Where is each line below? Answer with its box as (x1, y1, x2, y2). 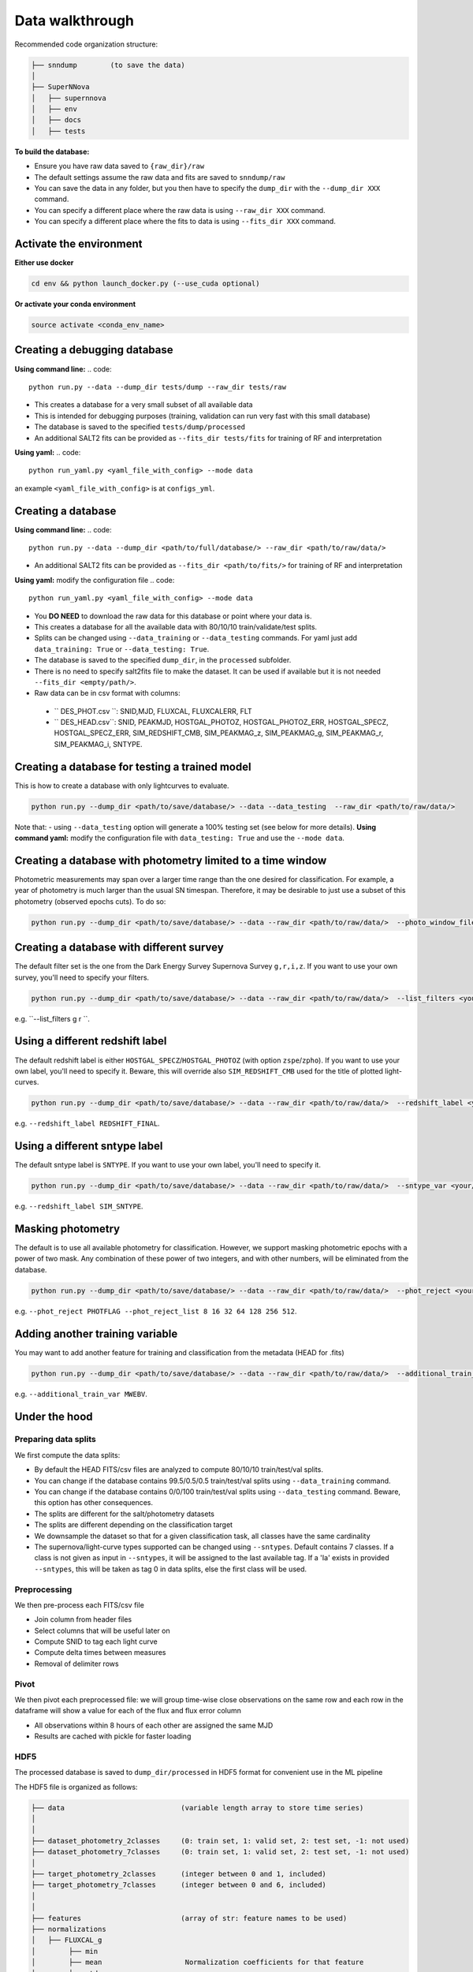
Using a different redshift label (14, 1034, 167, 1048)
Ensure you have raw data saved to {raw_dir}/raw (34, 162, 205, 171)
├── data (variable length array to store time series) (31, 1803, 364, 1812)
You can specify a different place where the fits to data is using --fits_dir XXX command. (34, 217, 337, 226)
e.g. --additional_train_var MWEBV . (14, 1389, 147, 1399)
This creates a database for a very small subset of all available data (34, 400, 253, 409)
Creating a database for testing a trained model (14, 760, 251, 773)
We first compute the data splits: (14, 1450, 121, 1459)
